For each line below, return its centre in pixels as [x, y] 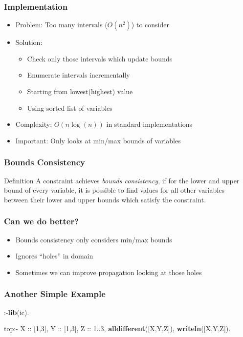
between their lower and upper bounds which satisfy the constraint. [105, 199]
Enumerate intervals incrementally [78, 75]
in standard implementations [149, 124]
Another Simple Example [55, 294]
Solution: [29, 42]
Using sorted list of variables [70, 108]
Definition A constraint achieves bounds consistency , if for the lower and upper [122, 180]
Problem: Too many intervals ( [61, 25]
